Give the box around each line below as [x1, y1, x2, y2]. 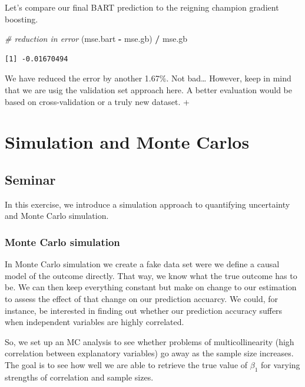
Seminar [5, 170, 56, 188]
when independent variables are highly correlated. [5, 316, 184, 328]
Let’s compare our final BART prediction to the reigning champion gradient [5, 1, 279, 13]
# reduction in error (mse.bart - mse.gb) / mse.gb [5, 32, 188, 45]
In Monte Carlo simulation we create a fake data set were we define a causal [5, 258, 280, 270]
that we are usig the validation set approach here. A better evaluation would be [5, 83, 292, 96]
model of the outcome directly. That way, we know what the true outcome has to [5, 269, 297, 281]
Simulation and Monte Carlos [5, 130, 250, 154]
